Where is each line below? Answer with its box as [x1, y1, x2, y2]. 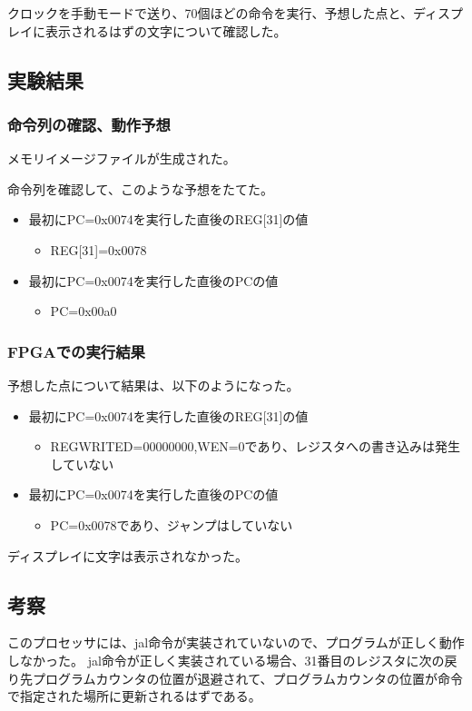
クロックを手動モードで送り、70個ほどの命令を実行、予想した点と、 [7, 4, 413, 22]
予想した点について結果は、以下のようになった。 [7, 375, 300, 394]
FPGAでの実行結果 [7, 340, 145, 362]
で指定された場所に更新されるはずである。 [7, 686, 261, 706]
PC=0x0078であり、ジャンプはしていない [50, 515, 293, 534]
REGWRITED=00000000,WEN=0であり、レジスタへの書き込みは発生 [50, 437, 460, 456]
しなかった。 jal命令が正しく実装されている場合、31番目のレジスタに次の [7, 650, 445, 669]
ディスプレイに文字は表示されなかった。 [7, 546, 249, 565]
